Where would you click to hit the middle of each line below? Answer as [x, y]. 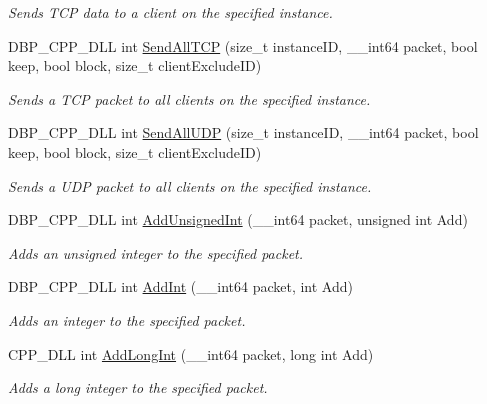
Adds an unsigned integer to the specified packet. [156, 252]
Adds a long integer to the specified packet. [138, 387]
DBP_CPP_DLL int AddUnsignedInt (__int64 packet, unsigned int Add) [238, 219]
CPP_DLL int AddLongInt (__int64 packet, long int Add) [191, 353]
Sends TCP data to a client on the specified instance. [170, 12]
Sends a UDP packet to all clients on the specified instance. [190, 185]
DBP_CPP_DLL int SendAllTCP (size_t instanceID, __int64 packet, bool [243, 45]
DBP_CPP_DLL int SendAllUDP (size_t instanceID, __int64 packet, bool [243, 132]
